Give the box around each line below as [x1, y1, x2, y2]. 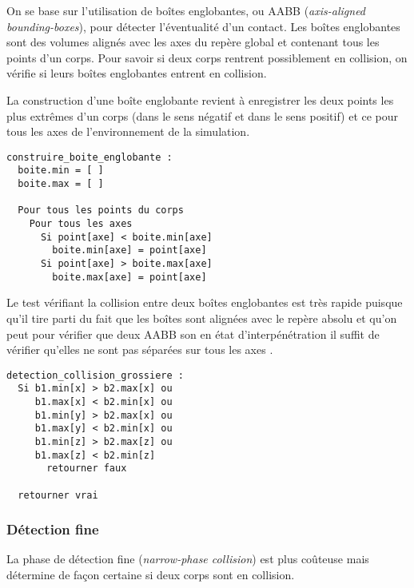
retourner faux [46, 463, 127, 475]
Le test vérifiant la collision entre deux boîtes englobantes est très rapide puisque [6, 294, 403, 311]
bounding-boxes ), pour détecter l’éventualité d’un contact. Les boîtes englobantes [6, 18, 400, 34]
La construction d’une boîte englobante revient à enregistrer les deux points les [6, 91, 394, 108]
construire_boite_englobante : [6, 151, 173, 163]
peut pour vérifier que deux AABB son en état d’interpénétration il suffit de [6, 325, 380, 342]
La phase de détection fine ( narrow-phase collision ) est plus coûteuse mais [6, 550, 369, 567]
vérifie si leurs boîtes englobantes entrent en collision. [6, 65, 267, 81]
